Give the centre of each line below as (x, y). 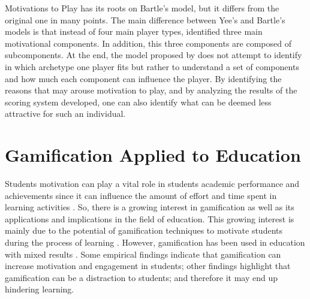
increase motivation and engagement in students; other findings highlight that (148, 266)
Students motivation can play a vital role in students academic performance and (152, 184)
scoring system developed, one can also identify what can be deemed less (138, 102)
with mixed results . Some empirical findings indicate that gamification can (143, 254)
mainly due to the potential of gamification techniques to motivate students (144, 230)
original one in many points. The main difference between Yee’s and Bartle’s (145, 19)
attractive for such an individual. (65, 114)
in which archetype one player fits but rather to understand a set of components (152, 66)
